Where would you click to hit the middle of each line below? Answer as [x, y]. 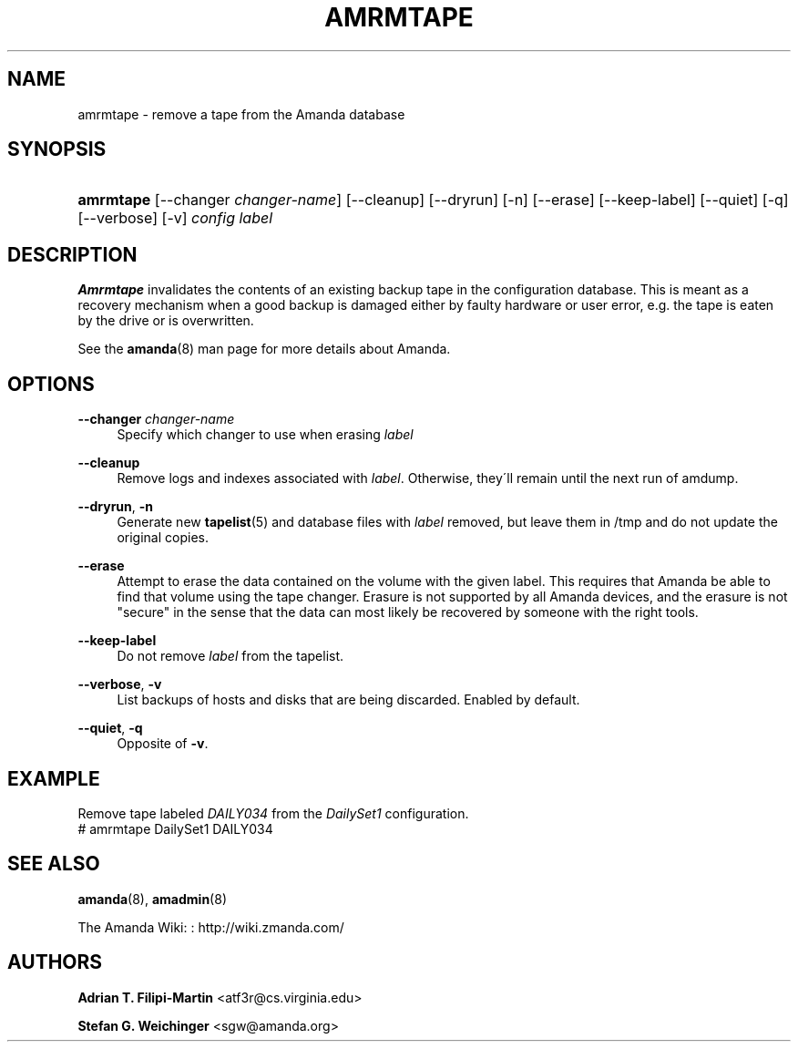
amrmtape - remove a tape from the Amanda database [241, 114]
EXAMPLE [54, 778]
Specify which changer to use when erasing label [265, 435]
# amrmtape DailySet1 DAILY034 [175, 828]
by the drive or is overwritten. [166, 321]
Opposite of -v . [163, 744]
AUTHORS [55, 962]
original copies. [163, 538]
